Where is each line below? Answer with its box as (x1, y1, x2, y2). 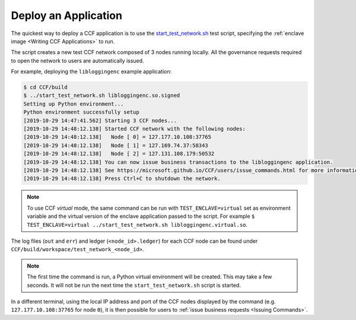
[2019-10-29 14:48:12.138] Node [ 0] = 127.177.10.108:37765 (23, 134, 212, 141)
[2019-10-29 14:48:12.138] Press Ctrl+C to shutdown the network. (23, 175, 221, 182)
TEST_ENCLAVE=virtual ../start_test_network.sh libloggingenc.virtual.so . (27, 221, 248, 228)
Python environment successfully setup (23, 109, 139, 116)
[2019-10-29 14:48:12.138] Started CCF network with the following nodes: (23, 125, 246, 132)
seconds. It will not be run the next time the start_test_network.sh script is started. (27, 281, 241, 289)
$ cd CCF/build (23, 84, 68, 91)
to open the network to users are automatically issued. (11, 57, 145, 64)
